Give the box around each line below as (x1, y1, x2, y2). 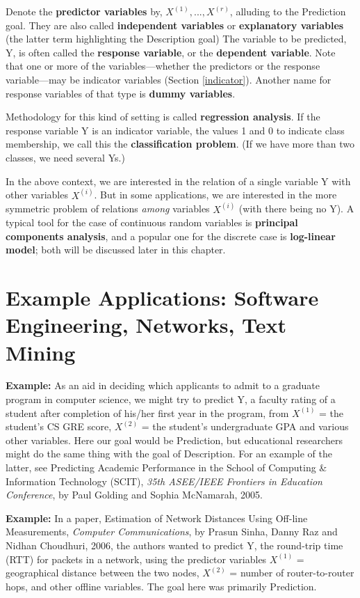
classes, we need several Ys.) (6, 150, 125, 164)
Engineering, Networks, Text (6, 310, 287, 339)
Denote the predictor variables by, (6, 4, 163, 18)
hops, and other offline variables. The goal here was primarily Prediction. (6, 579, 317, 593)
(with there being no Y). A (238, 201, 354, 216)
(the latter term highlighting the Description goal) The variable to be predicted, (6, 31, 347, 46)
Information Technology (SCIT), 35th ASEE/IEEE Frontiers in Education (6, 473, 322, 488)
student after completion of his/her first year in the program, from (6, 405, 289, 420)
